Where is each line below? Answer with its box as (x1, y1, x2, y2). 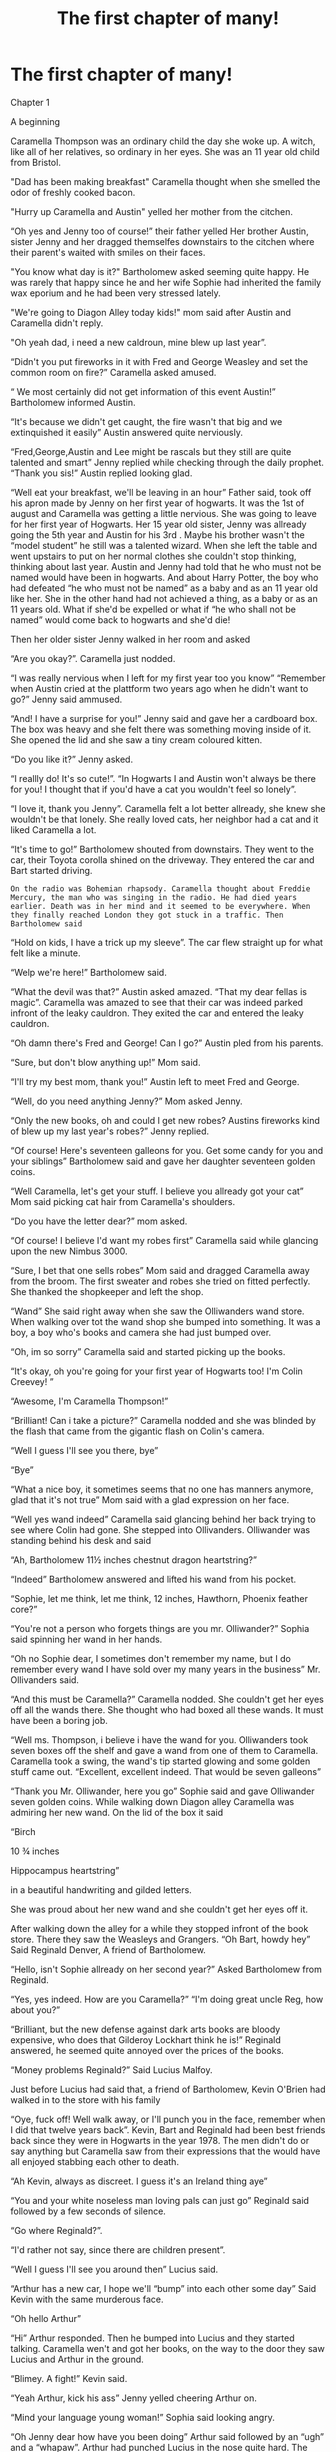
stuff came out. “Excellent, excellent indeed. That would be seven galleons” (10, 1765, 322, 1777)
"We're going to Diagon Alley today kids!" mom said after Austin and (10, 306, 292, 318)
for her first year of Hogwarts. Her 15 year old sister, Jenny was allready (10, 518, 307, 530)
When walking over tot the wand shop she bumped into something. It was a (10, 1315, 321, 1327)
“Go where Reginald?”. (10, 2224, 103, 2236)
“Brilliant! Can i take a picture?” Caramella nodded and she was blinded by (10, 1414, 317, 1426)
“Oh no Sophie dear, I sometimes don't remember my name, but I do (10, 1652, 292, 1664)
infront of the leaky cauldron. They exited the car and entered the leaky (10, 1007, 305, 1019)
